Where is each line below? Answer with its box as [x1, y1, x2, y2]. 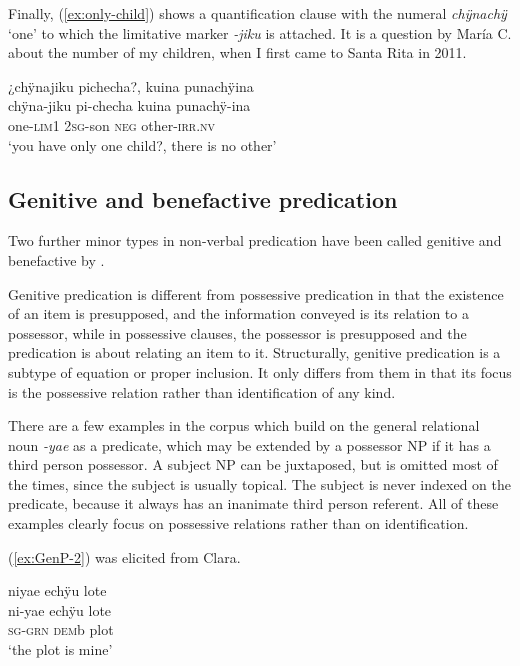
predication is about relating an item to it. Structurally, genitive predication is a [8, 342, 501, 363]
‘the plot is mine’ [8, 639, 113, 660]
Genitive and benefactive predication [8, 183, 398, 214]
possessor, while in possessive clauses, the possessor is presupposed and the [8, 322, 467, 343]
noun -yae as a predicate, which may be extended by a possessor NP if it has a [8, 434, 491, 455]
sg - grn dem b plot [8, 619, 114, 640]
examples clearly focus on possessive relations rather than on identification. [8, 513, 469, 534]
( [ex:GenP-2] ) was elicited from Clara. [8, 546, 241, 567]
